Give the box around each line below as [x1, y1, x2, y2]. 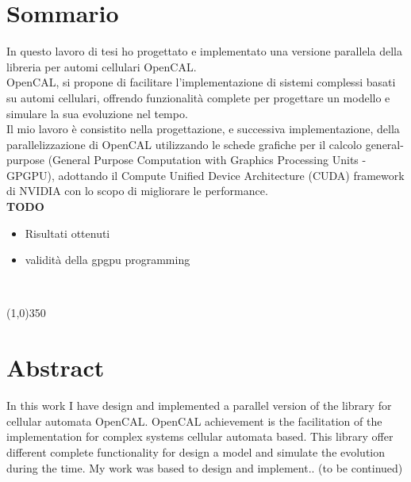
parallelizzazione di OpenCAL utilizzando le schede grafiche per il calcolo [6, 136, 362, 152]
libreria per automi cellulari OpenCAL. [6, 58, 197, 75]
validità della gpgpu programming [25, 251, 190, 268]
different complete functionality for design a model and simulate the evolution [6, 443, 386, 460]
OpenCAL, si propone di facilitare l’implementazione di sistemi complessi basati [6, 74, 396, 90]
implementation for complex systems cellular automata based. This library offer [6, 428, 394, 445]
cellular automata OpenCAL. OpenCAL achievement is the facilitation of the [6, 412, 382, 429]
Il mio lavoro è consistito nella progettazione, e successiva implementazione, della [6, 120, 400, 137]
